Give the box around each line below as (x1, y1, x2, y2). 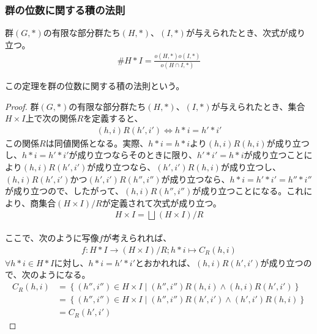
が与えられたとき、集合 (211, 100, 305, 112)
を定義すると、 (83, 112, 143, 125)
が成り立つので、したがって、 (5, 184, 124, 197)
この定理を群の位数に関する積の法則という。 (5, 79, 185, 92)
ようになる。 (39, 268, 91, 281)
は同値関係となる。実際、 (45, 136, 149, 149)
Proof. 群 (5, 100, 39, 112)
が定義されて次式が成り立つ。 (102, 196, 222, 209)
